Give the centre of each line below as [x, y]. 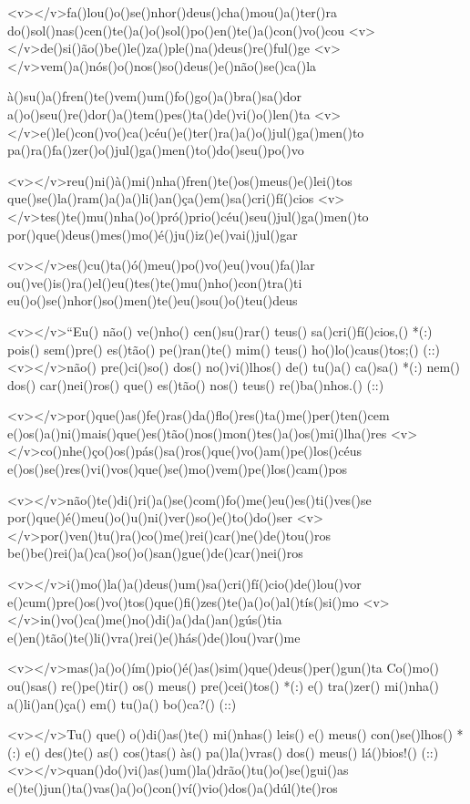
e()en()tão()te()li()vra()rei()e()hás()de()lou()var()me [154, 637]
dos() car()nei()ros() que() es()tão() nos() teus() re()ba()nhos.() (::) [196, 384]
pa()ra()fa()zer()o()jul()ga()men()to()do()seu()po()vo [156, 150]
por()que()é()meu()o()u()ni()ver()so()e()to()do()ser [150, 517]
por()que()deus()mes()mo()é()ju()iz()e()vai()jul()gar [153, 234]
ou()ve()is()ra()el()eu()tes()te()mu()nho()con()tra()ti [155, 282]
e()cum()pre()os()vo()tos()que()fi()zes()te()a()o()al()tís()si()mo [183, 601]
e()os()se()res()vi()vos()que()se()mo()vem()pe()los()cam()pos [178, 469]
